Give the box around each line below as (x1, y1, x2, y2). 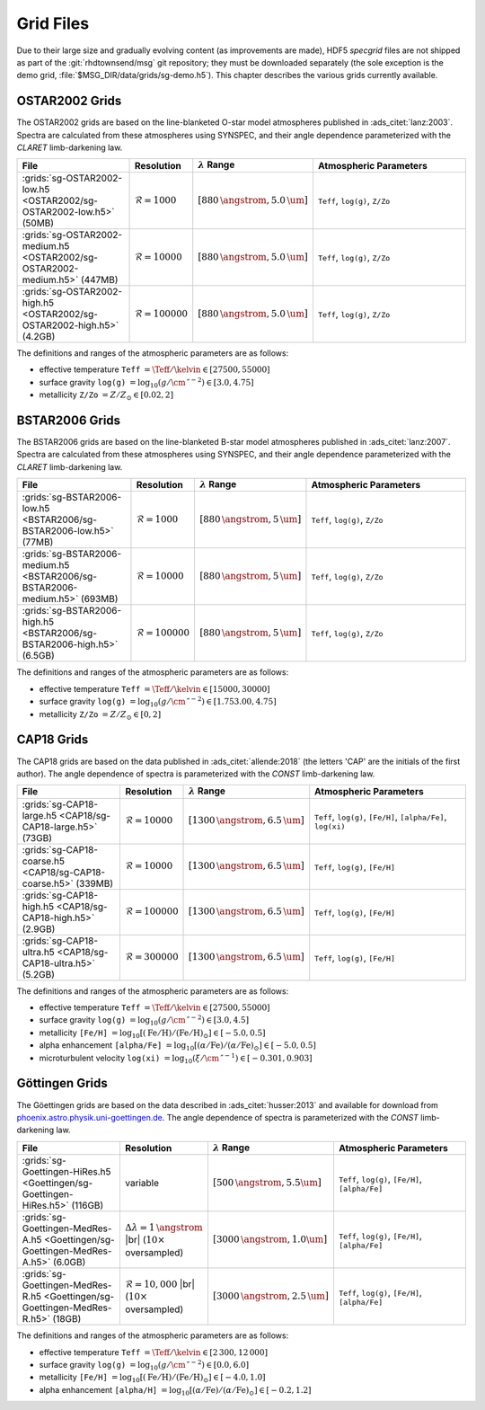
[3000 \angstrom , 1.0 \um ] (212, 1233, 328, 1245)
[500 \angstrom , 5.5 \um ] (212, 1176, 322, 1188)
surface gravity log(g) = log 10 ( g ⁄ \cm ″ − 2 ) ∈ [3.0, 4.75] (39, 376, 255, 390)
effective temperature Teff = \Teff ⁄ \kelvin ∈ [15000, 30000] (39, 683, 270, 694)
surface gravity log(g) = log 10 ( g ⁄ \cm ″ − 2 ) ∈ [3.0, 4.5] (39, 1014, 250, 1028)
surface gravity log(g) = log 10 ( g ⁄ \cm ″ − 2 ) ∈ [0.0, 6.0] (39, 1358, 250, 1372)
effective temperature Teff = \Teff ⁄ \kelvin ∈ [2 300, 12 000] (39, 1346, 269, 1357)
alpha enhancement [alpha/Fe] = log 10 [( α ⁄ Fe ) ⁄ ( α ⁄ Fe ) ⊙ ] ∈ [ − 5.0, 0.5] (39, 1040, 316, 1053)
